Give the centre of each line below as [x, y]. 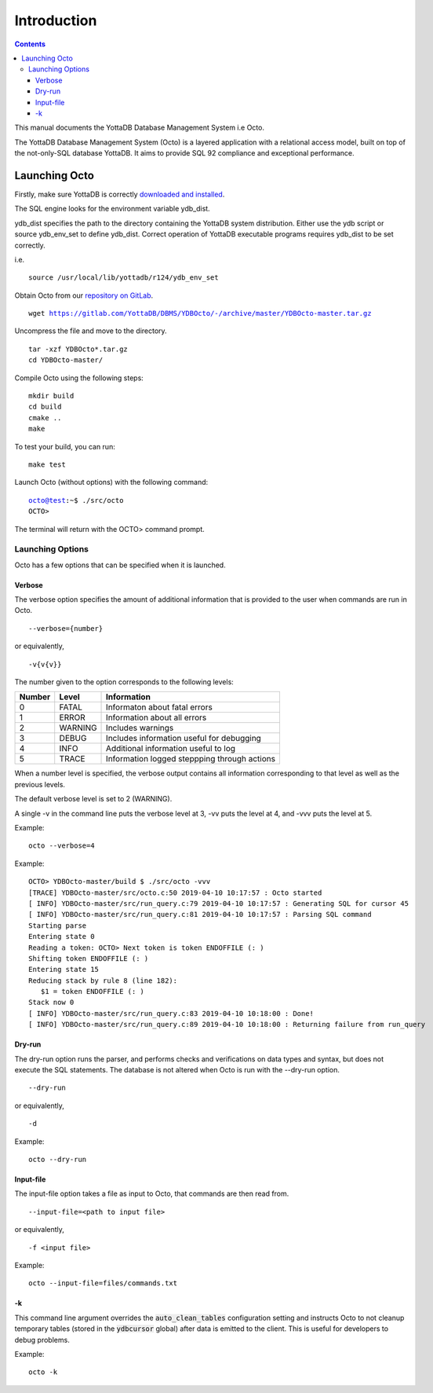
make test [47, 465]
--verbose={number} [66, 628]
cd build [45, 407]
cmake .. [45, 418]
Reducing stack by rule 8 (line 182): [103, 981]
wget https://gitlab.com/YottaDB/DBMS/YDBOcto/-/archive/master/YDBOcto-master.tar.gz [200, 313]
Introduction [56, 20]
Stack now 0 [51, 1003]
